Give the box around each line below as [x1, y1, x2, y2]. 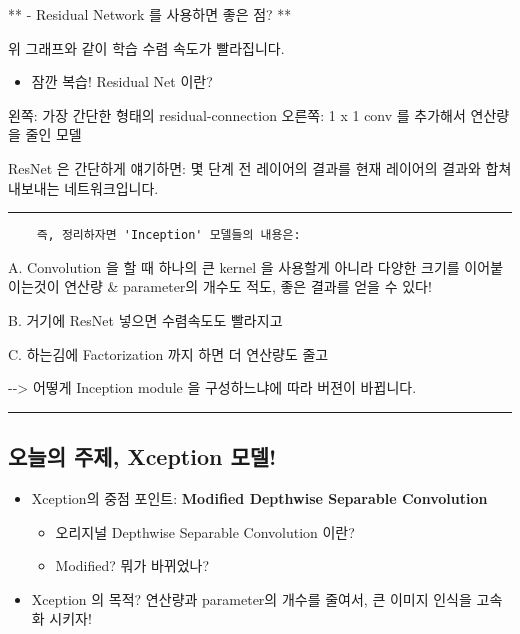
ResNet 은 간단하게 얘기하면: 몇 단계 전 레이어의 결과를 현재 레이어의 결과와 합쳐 [8, 157, 512, 178]
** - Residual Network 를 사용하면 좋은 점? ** [8, 4, 292, 24]
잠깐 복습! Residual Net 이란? [31, 71, 213, 92]
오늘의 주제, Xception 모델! [8, 441, 277, 472]
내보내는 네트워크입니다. [8, 177, 159, 198]
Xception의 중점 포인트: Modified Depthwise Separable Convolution [31, 487, 488, 508]
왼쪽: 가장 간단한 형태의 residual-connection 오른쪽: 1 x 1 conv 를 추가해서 [8, 104, 466, 125]
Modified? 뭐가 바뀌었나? [55, 555, 210, 576]
